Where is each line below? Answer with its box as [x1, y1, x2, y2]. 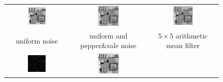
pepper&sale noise [80, 40, 136, 51]
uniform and [89, 30, 128, 40]
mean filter [166, 40, 200, 51]
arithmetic [175, 30, 208, 40]
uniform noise [16, 35, 58, 46]
